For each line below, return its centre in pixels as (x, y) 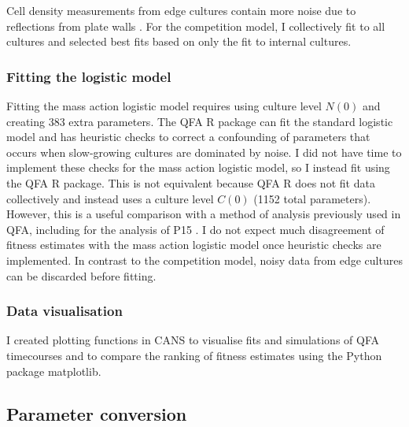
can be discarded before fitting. (81, 275)
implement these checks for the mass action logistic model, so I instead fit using (198, 167)
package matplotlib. (54, 371)
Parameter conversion (97, 413)
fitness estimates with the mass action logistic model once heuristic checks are (194, 245)
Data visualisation (64, 311)
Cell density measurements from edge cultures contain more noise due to (181, 10)
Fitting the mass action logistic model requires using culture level (164, 106)
